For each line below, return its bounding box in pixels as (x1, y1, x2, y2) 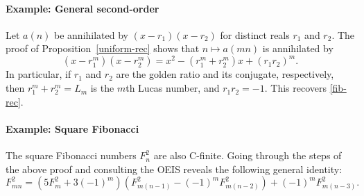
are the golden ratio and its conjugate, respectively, (116, 67, 334, 81)
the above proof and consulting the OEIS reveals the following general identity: (6, 161, 343, 176)
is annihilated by (262, 41, 333, 56)
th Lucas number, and (125, 81, 220, 95)
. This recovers (264, 81, 327, 95)
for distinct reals (220, 27, 290, 42)
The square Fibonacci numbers (6, 148, 137, 163)
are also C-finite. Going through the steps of (153, 148, 342, 163)
